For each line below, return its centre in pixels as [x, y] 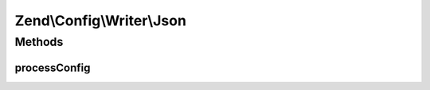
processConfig [53, 67]
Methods [39, 42]
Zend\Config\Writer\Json [101, 21]
